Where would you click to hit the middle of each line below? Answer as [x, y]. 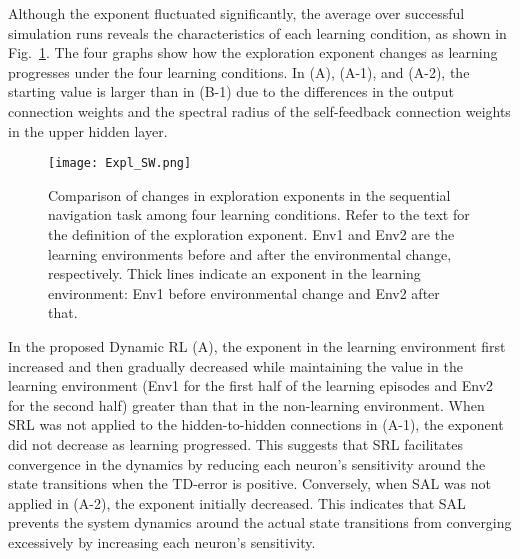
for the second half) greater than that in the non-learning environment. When [246, 404]
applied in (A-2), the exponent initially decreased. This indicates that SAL [237, 502]
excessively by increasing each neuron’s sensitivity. [162, 541]
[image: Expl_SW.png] [120, 163]
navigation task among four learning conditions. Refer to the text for [259, 214]
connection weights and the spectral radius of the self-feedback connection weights [259, 110]
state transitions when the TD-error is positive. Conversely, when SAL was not [249, 483]
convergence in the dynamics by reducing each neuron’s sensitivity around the [247, 463]
